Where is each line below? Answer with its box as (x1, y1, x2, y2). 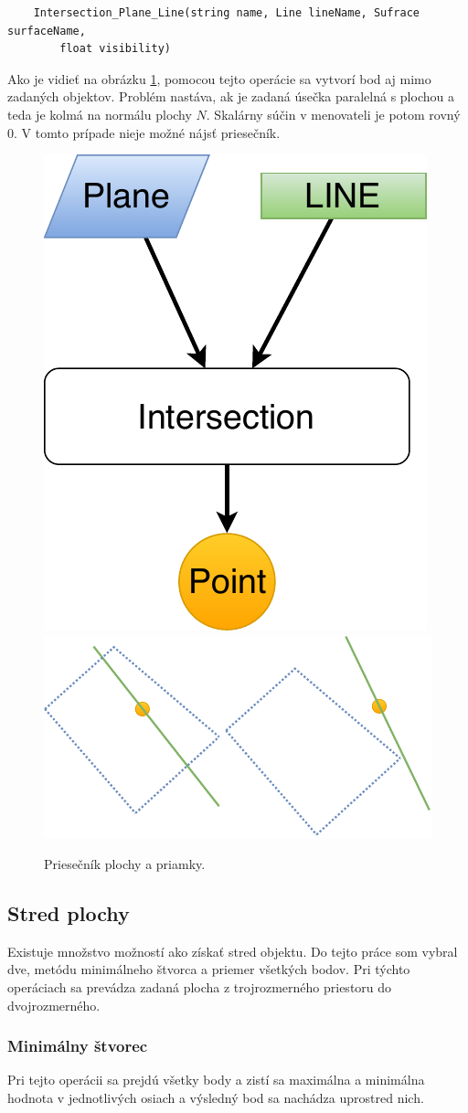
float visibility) (59, 42, 171, 56)
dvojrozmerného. (7, 995, 101, 1014)
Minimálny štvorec (7, 1034, 148, 1057)
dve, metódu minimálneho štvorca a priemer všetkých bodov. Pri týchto (7, 959, 410, 979)
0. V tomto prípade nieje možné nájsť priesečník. (7, 122, 281, 142)
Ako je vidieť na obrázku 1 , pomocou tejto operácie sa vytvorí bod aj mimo (7, 69, 431, 88)
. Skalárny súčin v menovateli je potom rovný (206, 104, 461, 123)
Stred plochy (7, 899, 130, 927)
